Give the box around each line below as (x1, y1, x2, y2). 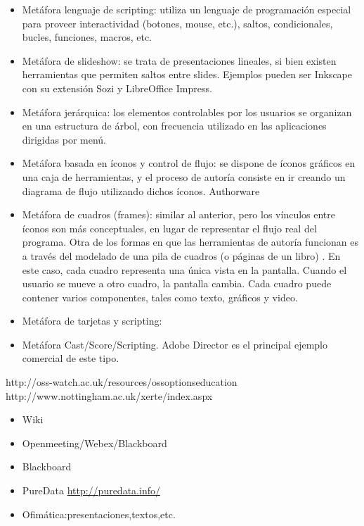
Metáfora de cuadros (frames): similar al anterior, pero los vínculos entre (22, 207, 335, 222)
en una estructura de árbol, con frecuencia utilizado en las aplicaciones (22, 118, 327, 133)
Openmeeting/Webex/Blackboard (22, 435, 167, 450)
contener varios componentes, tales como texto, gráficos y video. (22, 289, 298, 304)
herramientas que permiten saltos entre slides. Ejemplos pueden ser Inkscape (22, 67, 352, 82)
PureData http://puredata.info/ (22, 483, 160, 498)
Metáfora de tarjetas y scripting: (22, 313, 162, 328)
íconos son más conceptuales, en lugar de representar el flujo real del (22, 220, 317, 235)
